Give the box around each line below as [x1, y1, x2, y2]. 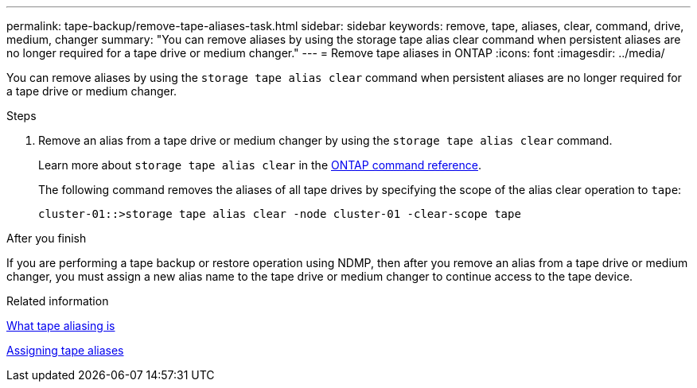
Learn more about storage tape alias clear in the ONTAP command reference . [38, 158, 482, 172]
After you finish [6, 231, 87, 245]
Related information [6, 294, 109, 308]
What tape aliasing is [6, 319, 115, 332]
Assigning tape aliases [6, 343, 124, 357]
